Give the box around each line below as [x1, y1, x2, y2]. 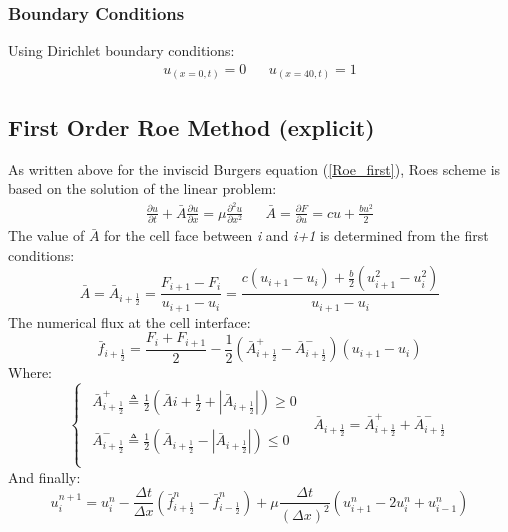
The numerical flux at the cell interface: [8, 311, 251, 332]
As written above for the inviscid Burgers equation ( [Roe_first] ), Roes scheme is [8, 158, 501, 179]
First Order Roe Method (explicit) [8, 111, 375, 142]
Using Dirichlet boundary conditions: [8, 40, 235, 61]
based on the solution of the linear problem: [8, 178, 277, 199]
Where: [8, 362, 52, 383]
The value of [8, 225, 85, 246]
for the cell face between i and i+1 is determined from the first [104, 225, 489, 246]
